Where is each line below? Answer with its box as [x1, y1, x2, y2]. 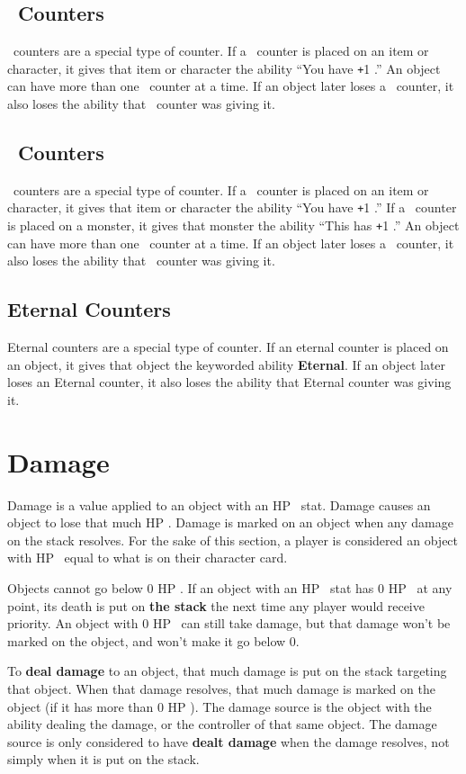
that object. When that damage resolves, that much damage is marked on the [7, 679, 435, 697]
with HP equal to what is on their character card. [7, 548, 288, 567]
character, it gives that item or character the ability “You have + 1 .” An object [7, 58, 441, 77]
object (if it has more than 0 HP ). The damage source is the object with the [7, 697, 432, 715]
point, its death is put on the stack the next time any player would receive [7, 596, 425, 615]
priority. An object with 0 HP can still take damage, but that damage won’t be [7, 614, 451, 633]
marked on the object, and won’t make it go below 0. [7, 631, 300, 650]
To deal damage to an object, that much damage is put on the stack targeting [7, 661, 447, 680]
